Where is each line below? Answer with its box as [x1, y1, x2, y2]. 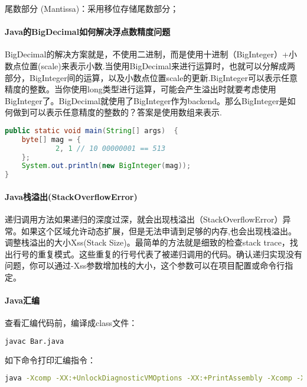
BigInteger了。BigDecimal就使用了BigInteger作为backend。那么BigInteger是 [5, 94, 288, 107]
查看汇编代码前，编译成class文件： [5, 317, 138, 329]
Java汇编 [5, 294, 40, 307]
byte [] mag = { [21, 135, 81, 144]
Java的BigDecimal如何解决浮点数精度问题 [5, 25, 171, 38]
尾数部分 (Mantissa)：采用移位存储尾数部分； [5, 2, 179, 14]
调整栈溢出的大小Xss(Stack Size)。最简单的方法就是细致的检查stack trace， [5, 236, 290, 249]
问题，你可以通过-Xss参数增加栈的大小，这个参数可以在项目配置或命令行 [5, 259, 285, 272]
